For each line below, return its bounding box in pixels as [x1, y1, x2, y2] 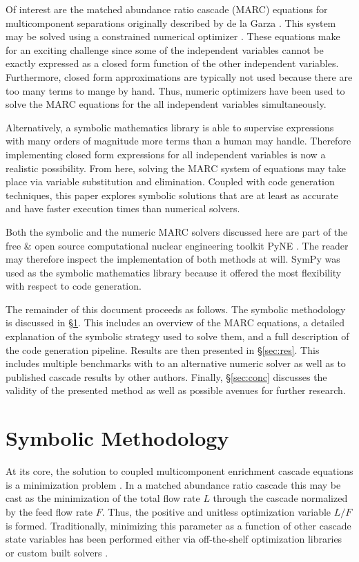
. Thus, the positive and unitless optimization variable [101, 504, 331, 518]
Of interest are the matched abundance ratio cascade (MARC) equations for [6, 2, 328, 16]
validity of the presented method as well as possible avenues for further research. [6, 383, 346, 397]
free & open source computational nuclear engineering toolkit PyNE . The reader [6, 238, 349, 252]
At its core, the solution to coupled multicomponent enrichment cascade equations [6, 464, 353, 478]
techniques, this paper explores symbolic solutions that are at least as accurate [6, 187, 338, 202]
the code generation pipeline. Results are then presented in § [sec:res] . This [6, 342, 320, 357]
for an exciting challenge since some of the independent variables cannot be [6, 42, 324, 57]
